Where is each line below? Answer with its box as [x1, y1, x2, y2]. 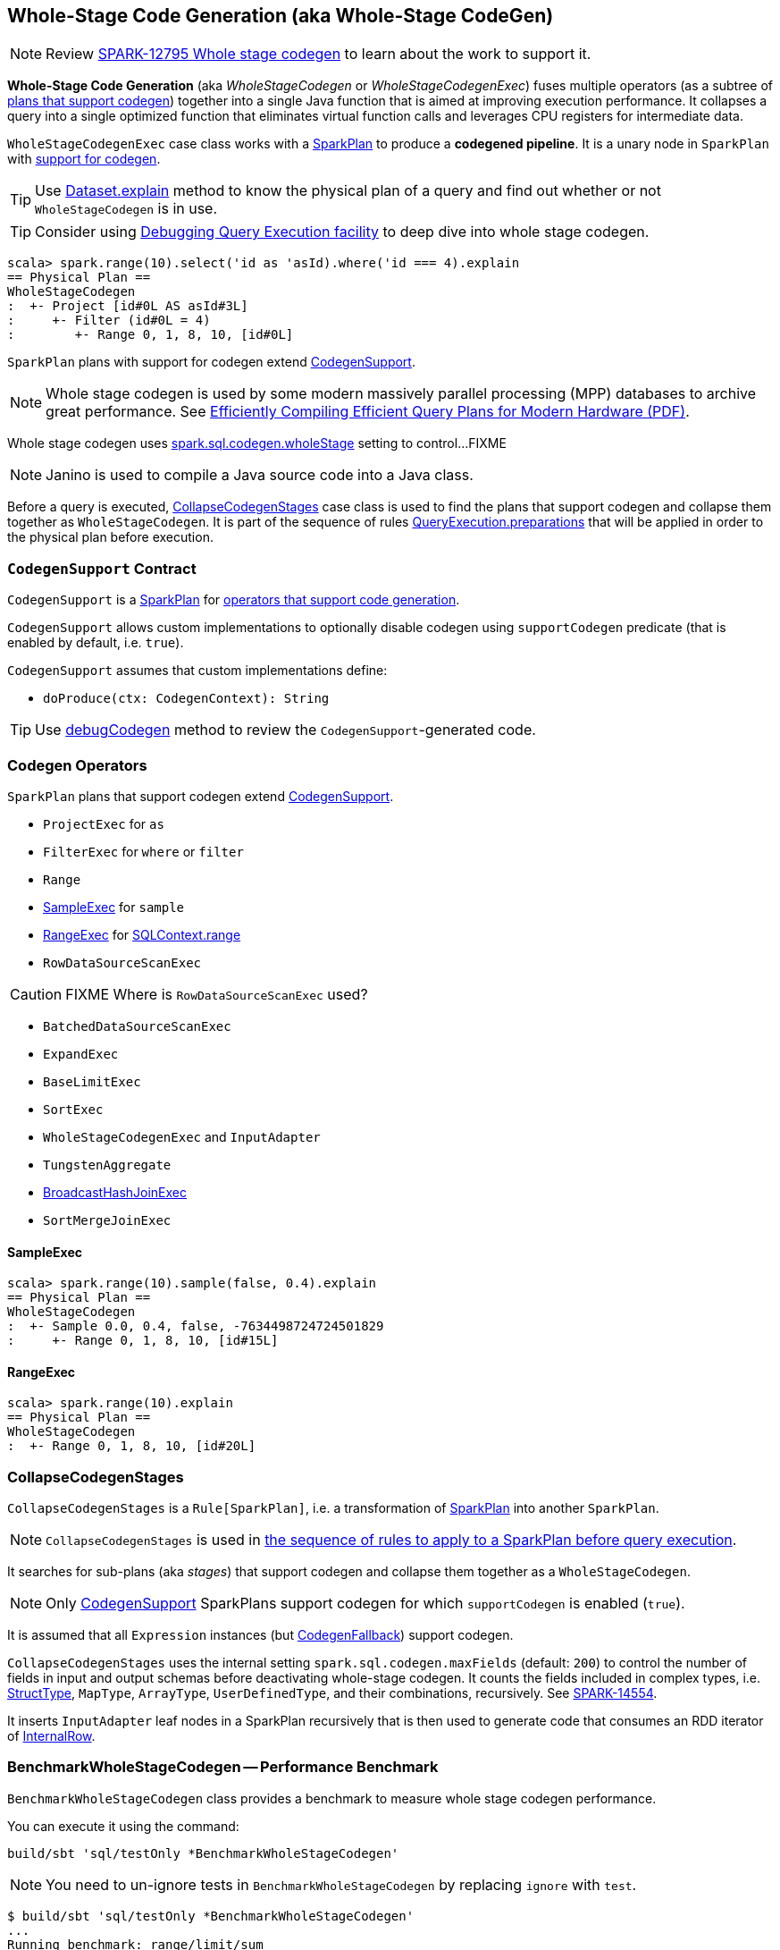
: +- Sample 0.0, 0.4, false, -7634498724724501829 [7, 1319, 384, 1334]
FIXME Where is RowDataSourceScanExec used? [65, 984, 368, 1003]
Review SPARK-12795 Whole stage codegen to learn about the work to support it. [46, 45, 591, 63]
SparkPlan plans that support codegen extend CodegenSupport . [7, 788, 394, 804]
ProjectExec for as [43, 815, 164, 831]
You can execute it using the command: [7, 1818, 239, 1834]
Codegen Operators [7, 756, 147, 774]
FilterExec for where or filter [43, 843, 244, 859]
